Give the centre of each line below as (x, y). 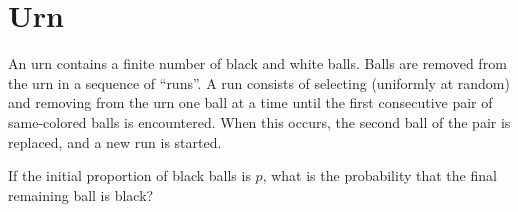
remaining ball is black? (81, 194)
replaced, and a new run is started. (115, 141)
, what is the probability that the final (379, 175)
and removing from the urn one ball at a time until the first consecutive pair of (250, 102)
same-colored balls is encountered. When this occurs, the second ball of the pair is (259, 121)
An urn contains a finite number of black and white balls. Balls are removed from (257, 63)
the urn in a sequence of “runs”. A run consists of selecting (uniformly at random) (259, 82)
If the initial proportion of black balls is (129, 175)
